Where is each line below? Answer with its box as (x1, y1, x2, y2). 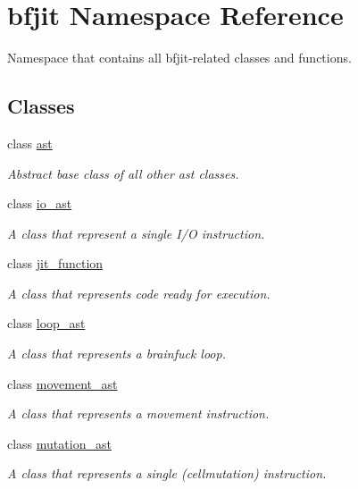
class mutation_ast (7, 434, 112, 452)
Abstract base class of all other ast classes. (7, 164, 239, 182)
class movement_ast (7, 374, 118, 392)
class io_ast (7, 194, 72, 213)
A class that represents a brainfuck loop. (7, 344, 226, 363)
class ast (7, 133, 53, 152)
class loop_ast (7, 314, 86, 333)
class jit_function (7, 254, 104, 273)
